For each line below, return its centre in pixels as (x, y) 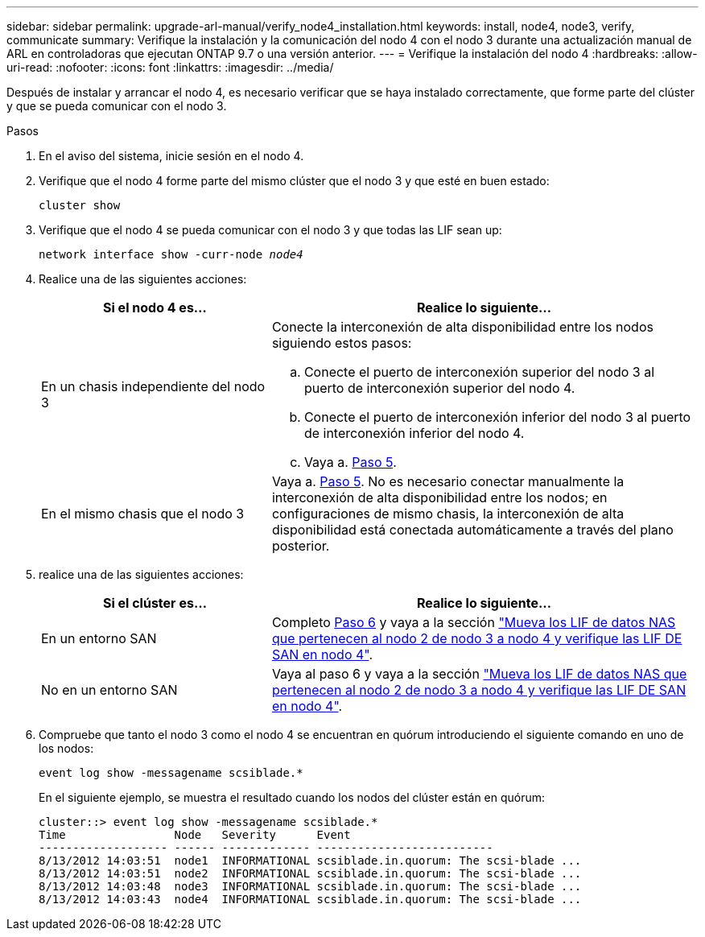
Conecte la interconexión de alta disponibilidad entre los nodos (462, 327)
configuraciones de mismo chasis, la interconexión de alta (448, 514)
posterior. (301, 546)
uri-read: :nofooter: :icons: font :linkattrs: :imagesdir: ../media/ (170, 67)
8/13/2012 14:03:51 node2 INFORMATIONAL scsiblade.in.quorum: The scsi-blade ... (310, 873)
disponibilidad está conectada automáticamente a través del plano (472, 530)
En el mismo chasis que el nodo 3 (143, 514)
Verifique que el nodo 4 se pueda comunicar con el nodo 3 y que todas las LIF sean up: (270, 230)
